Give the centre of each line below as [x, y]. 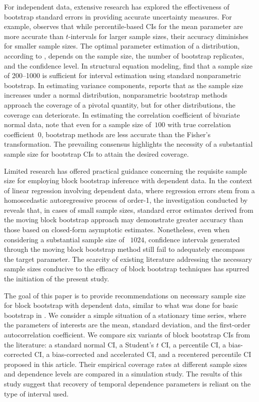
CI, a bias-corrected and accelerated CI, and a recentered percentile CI [143, 354]
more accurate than [34, 36]
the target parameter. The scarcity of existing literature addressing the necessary [128, 259]
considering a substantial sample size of [64, 239]
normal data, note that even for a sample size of [78, 124]
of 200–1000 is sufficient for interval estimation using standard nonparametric [122, 75]
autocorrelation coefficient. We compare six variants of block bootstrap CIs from [127, 334]
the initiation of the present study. [57, 279]
